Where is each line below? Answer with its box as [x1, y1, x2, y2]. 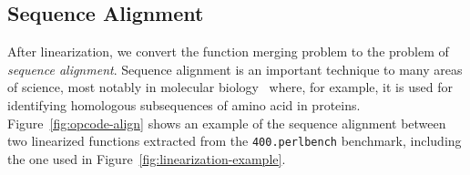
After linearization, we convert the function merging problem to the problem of [7, 42, 449, 61]
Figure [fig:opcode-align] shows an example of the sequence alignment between [7, 113, 446, 132]
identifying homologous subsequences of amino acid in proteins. [7, 95, 361, 114]
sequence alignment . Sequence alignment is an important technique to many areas [7, 59, 463, 78]
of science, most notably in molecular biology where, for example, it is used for [7, 77, 453, 97]
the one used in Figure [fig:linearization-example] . [7, 149, 286, 168]
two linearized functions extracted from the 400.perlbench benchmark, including [7, 131, 462, 150]
